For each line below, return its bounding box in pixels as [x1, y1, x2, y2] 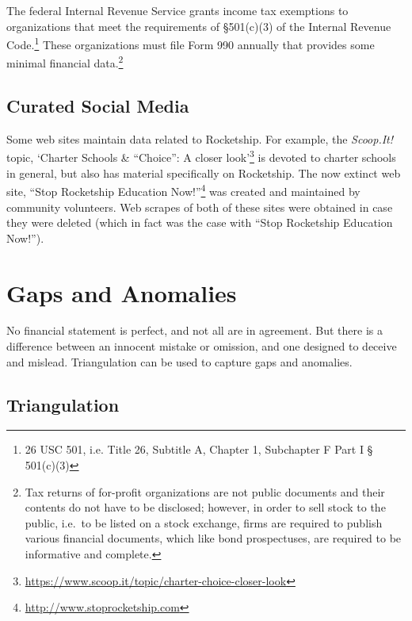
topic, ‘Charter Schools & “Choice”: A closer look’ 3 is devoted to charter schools [6, 147, 396, 166]
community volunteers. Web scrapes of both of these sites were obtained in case [6, 198, 393, 215]
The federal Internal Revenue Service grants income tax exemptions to [6, 2, 349, 18]
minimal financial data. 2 [6, 52, 124, 71]
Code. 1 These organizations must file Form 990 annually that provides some [6, 34, 375, 52]
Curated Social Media [6, 94, 189, 118]
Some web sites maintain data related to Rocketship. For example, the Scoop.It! [6, 130, 394, 147]
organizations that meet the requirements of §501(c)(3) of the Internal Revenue [6, 17, 391, 34]
